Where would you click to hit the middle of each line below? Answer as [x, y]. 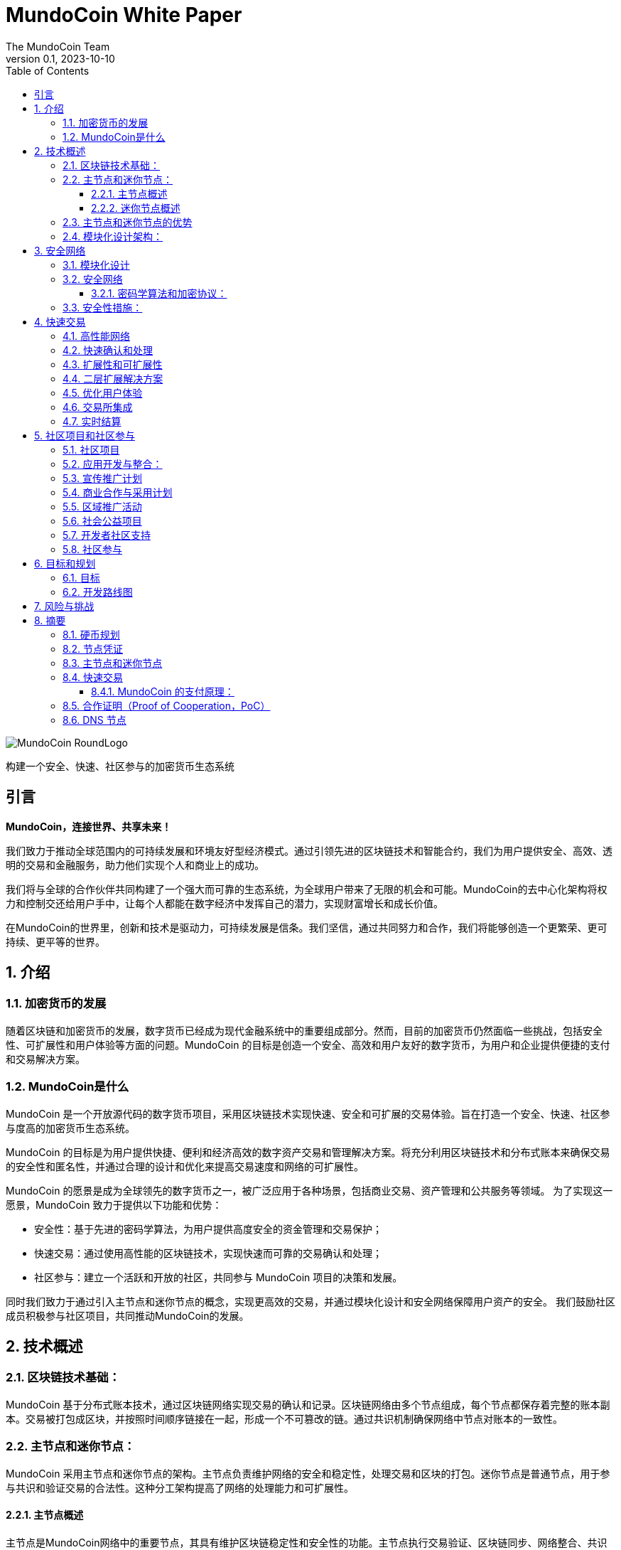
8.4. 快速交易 [93, 677]
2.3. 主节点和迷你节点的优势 [128, 222]
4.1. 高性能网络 [97, 336]
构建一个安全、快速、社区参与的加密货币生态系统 [120, 766]
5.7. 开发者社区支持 [107, 535]
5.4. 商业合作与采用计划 [118, 492]
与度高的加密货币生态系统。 [70, 1128]
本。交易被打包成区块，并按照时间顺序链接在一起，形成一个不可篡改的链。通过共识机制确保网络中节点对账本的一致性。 [284, 1418]
